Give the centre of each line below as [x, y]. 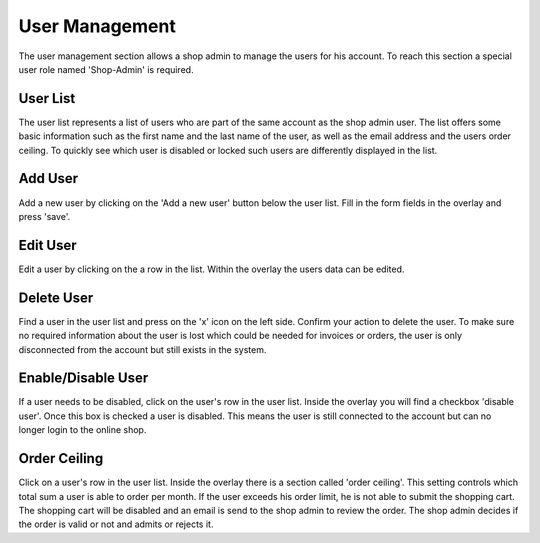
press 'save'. [44, 216]
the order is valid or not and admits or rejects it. [116, 524]
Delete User [56, 297]
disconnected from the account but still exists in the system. [142, 349]
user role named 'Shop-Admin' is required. [106, 69]
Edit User [47, 245]
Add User [48, 178]
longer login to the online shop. [82, 430]
